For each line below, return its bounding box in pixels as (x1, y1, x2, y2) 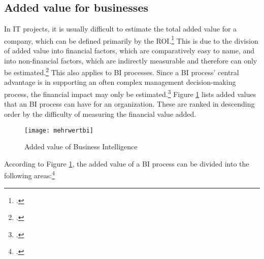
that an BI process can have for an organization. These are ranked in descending (4, 99, 255, 109)
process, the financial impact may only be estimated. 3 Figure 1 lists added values (4, 87, 256, 99)
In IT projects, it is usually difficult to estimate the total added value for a (4, 23, 237, 34)
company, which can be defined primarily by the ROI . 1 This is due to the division (4, 34, 258, 46)
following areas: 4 (4, 169, 55, 181)
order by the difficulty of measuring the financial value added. (4, 108, 196, 119)
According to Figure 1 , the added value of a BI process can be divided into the (4, 158, 249, 169)
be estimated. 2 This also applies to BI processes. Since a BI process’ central (4, 66, 239, 77)
